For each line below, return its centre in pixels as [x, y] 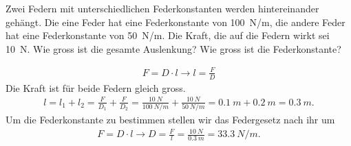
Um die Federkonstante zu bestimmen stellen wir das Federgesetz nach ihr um [170, 120]
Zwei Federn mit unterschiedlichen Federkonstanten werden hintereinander [162, 8]
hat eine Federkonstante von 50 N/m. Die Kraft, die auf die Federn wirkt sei [168, 35]
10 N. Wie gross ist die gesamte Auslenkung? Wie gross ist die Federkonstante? [173, 48]
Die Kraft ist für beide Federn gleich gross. [96, 87]
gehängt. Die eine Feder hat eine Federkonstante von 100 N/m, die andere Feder [175, 22]
